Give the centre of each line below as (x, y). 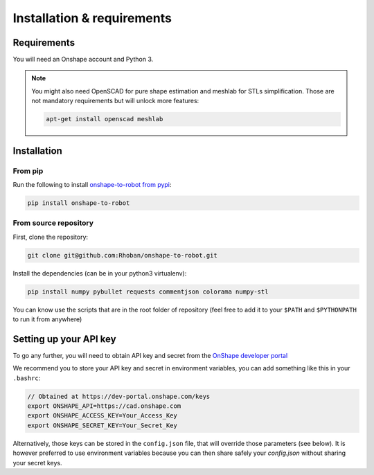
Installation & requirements (92, 18)
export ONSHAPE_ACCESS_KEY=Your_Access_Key (103, 416)
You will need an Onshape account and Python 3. (83, 60)
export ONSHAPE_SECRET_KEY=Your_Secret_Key (103, 425)
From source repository (53, 223)
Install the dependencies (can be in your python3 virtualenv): (100, 273)
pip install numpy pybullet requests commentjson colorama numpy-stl (148, 292)
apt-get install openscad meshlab (105, 119)
